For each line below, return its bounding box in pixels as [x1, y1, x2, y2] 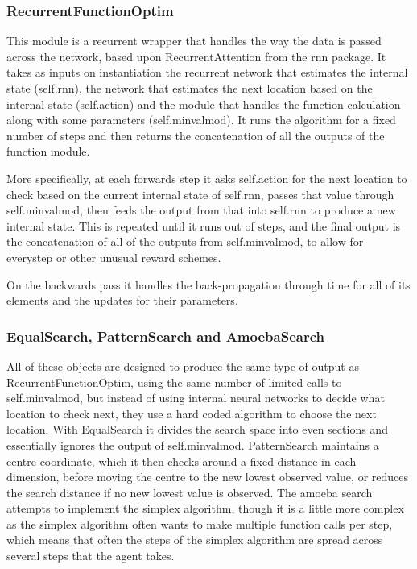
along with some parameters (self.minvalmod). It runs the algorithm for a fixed [6, 111, 396, 128]
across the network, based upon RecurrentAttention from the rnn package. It [6, 48, 386, 64]
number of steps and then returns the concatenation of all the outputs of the [6, 127, 385, 143]
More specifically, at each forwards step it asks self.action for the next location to [6, 169, 407, 186]
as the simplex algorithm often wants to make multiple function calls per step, [6, 515, 393, 532]
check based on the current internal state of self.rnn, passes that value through [6, 185, 394, 202]
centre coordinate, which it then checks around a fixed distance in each [6, 452, 357, 469]
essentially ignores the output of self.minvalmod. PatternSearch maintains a [6, 436, 379, 453]
